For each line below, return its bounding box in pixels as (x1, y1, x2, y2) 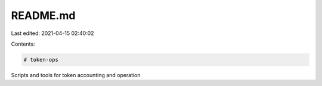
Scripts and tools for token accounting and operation (11, 71, 141, 78)
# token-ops (23, 56, 59, 63)
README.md (11, 9, 76, 22)
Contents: (11, 40, 35, 47)
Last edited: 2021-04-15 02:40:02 (11, 30, 94, 37)
